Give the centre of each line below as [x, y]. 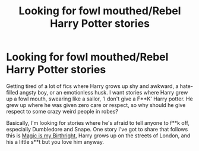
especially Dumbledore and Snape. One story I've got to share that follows [97, 129]
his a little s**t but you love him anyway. [55, 141]
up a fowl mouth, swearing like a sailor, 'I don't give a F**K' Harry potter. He [99, 99]
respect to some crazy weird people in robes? [62, 111]
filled [12, 92]
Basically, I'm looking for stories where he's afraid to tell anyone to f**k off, [98, 122]
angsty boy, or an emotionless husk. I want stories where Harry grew [104, 92]
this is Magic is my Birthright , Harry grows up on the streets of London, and [98, 136]
